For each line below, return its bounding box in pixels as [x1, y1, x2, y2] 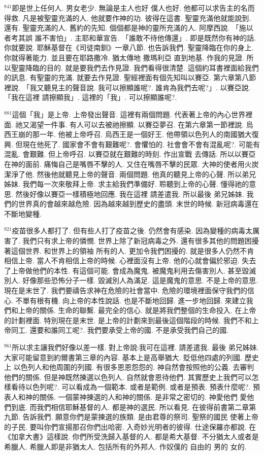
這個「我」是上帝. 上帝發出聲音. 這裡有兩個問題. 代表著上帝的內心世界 [12, 109, 246, 119]
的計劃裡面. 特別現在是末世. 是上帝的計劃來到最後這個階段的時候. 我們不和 [4, 314, 252, 325]
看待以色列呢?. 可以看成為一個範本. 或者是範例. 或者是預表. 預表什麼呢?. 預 [11, 381, 260, 392]
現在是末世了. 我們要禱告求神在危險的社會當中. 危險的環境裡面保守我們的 [4, 285, 248, 296]
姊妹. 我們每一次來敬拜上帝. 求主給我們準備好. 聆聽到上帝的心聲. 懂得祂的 [4, 179, 249, 189]
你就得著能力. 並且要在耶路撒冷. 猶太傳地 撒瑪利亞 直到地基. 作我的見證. [4, 52, 244, 62]
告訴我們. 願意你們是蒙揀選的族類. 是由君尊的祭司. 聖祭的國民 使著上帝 [22, 411, 258, 422]
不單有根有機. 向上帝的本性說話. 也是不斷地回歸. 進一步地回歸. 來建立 [15, 295, 246, 305]
